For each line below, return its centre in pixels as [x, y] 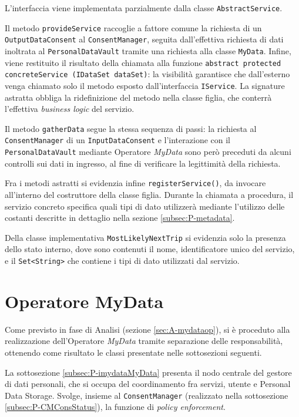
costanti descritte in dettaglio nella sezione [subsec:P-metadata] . [120, 218]
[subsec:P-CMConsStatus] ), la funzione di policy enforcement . [115, 407]
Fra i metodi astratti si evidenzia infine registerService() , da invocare [135, 183]
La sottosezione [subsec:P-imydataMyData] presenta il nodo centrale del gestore [148, 372]
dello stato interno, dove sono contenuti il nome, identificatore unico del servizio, [150, 249]
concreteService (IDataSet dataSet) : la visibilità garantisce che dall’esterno [147, 74]
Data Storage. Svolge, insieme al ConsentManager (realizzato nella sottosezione [147, 395]
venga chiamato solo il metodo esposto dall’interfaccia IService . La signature [145, 85]
